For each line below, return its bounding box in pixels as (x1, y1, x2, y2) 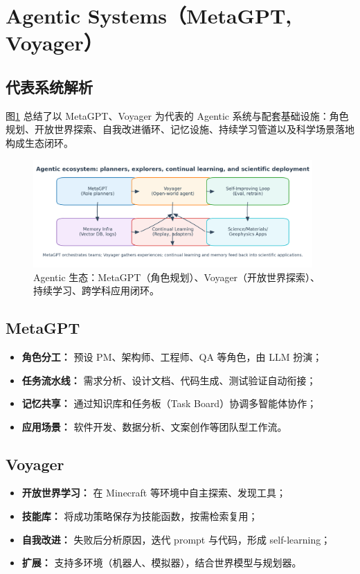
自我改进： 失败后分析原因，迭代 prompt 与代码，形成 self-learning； (21, 532, 331, 546)
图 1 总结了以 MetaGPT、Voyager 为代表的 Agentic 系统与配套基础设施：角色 (6, 108, 349, 123)
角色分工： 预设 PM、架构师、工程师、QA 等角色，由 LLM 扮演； (21, 349, 323, 364)
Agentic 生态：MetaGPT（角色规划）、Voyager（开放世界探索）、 (33, 269, 321, 284)
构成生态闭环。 (6, 135, 73, 150)
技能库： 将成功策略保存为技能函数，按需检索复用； (21, 509, 258, 523)
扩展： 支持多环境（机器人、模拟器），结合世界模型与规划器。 (21, 555, 302, 570)
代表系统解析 (6, 75, 93, 97)
